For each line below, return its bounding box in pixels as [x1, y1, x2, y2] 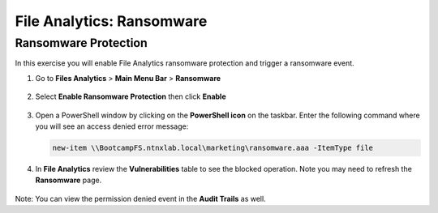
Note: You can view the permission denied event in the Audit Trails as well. [15, 194, 267, 203]
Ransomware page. [35, 175, 102, 185]
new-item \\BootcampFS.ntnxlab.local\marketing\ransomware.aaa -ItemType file [52, 143, 373, 152]
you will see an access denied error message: [35, 121, 189, 131]
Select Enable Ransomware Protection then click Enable [35, 92, 226, 101]
